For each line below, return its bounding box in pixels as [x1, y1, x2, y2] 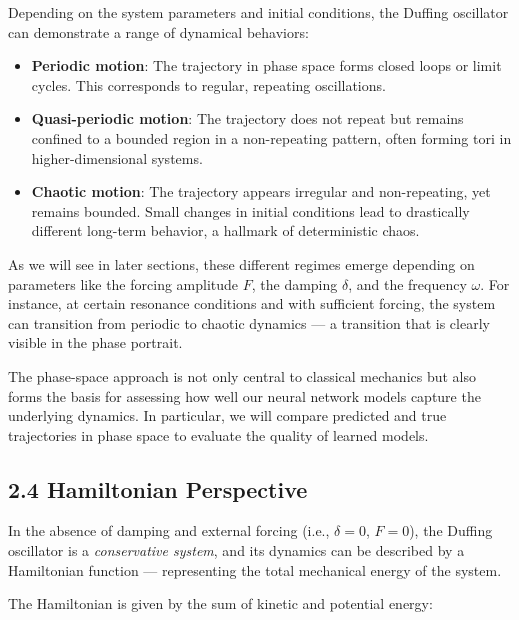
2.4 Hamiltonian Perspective [8, 473, 308, 504]
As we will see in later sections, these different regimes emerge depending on [8, 253, 475, 274]
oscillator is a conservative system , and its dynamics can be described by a [8, 540, 465, 561]
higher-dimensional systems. [31, 147, 203, 168]
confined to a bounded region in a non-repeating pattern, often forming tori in [31, 127, 512, 148]
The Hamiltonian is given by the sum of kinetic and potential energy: [8, 593, 433, 614]
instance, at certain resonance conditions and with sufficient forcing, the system [8, 293, 496, 314]
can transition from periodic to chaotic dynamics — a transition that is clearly [8, 312, 490, 333]
